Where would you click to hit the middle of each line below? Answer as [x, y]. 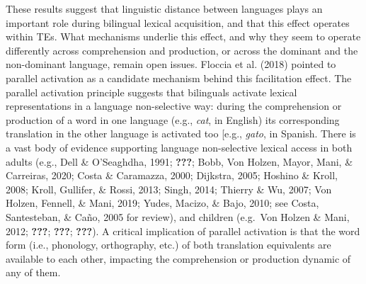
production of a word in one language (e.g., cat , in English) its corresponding [173, 119]
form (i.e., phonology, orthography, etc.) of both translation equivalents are [168, 245]
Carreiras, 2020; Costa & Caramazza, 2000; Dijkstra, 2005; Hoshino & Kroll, [172, 175]
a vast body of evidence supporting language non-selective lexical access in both [179, 147]
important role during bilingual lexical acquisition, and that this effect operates [178, 22]
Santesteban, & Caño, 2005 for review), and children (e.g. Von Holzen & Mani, [178, 216]
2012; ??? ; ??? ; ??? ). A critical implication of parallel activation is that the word [183, 231]
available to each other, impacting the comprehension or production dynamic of [178, 258]
